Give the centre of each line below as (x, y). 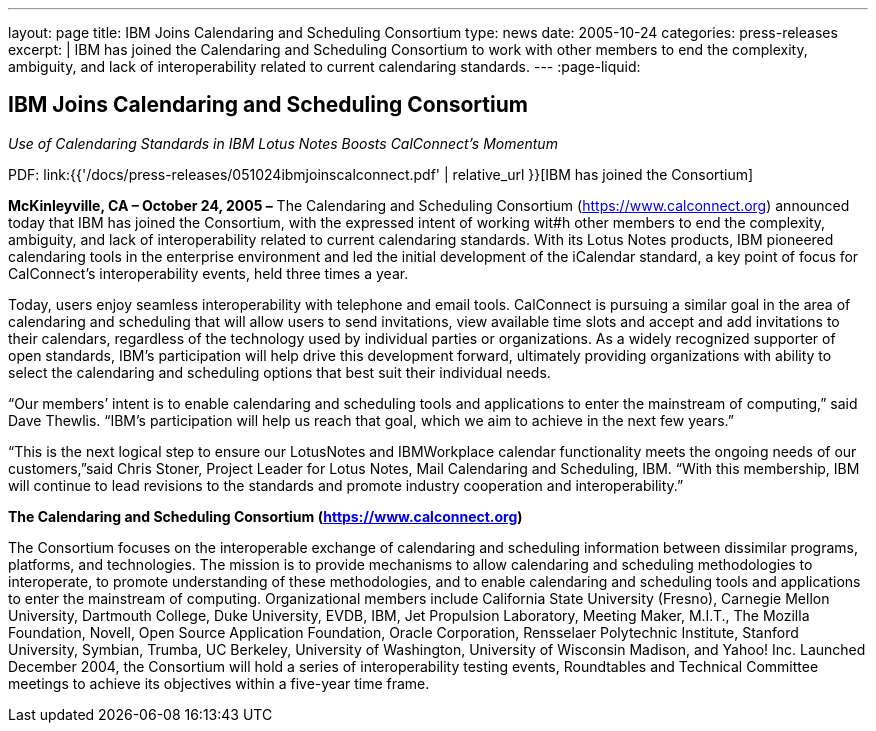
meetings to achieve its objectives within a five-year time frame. (219, 683)
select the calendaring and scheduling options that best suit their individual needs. (279, 372)
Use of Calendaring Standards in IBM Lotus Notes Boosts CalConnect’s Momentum (283, 143)
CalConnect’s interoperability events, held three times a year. (208, 273)
